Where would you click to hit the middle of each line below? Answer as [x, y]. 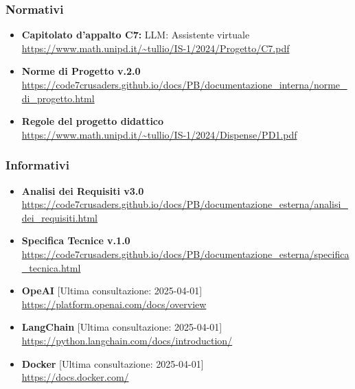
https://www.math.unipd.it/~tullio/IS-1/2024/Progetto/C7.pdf [156, 48]
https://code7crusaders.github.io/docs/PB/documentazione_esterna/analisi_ [185, 204]
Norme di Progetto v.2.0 [81, 71]
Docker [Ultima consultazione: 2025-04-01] [113, 363]
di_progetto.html [58, 98]
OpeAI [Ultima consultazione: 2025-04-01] [112, 291]
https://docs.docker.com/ [75, 377]
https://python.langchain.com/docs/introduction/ [127, 340]
